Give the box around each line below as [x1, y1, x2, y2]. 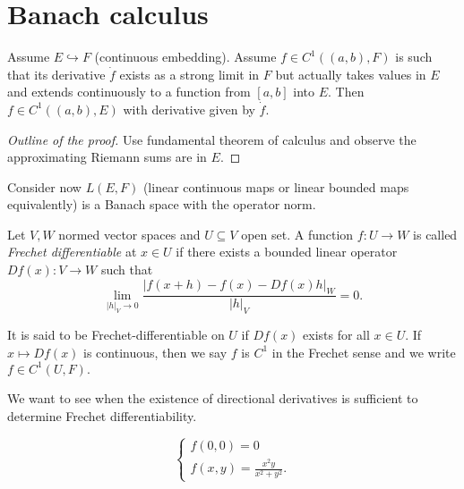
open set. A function [241, 224, 354, 243]
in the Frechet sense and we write [271, 342, 456, 361]
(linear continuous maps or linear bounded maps [142, 177, 409, 196]
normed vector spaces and [58, 224, 201, 243]
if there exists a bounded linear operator [176, 242, 398, 261]
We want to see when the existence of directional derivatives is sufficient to [7, 388, 418, 407]
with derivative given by [123, 99, 255, 118]
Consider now [7, 177, 82, 196]
